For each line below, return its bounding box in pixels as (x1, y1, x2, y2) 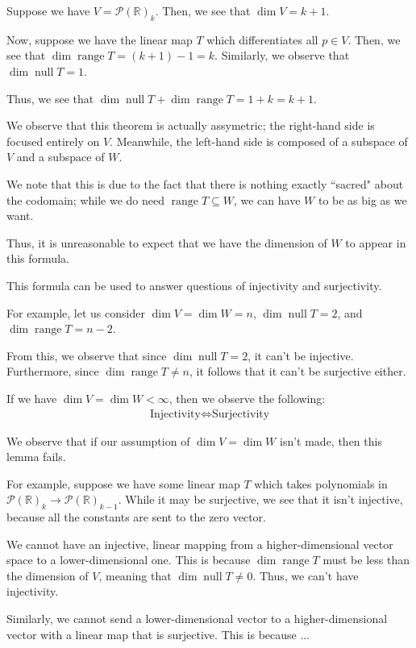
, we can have (233, 191, 301, 208)
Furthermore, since (6, 363, 99, 380)
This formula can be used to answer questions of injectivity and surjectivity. (6, 276, 382, 293)
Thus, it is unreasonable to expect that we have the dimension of (6, 234, 327, 251)
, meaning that (98, 567, 172, 584)
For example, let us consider (6, 304, 145, 321)
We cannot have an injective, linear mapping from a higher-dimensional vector (6, 535, 393, 552)
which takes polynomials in (254, 475, 388, 492)
